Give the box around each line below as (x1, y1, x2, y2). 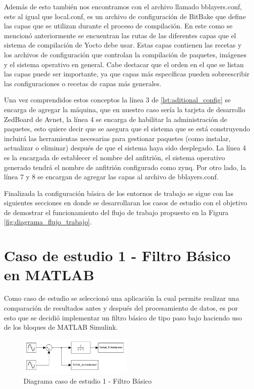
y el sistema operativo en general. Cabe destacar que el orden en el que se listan (4, 59, 244, 69)
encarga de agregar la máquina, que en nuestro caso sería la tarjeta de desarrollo (4, 104, 245, 114)
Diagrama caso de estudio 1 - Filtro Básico (23, 376, 152, 386)
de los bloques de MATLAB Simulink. (4, 322, 118, 332)
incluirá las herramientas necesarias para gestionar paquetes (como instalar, (4, 133, 231, 143)
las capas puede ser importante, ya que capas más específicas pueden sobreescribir (4, 69, 250, 79)
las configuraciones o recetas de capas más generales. (4, 78, 162, 88)
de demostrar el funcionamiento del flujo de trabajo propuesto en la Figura (4, 207, 229, 217)
